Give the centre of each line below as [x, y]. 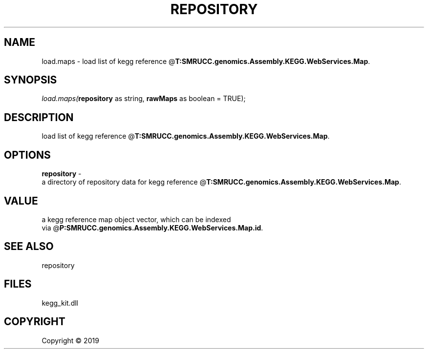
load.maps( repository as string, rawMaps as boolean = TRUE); [144, 99]
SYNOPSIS [31, 80]
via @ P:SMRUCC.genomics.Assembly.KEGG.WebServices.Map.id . [152, 228]
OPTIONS [27, 155]
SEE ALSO [29, 247]
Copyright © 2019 [70, 340]
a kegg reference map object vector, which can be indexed [136, 219]
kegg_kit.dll [60, 303]
